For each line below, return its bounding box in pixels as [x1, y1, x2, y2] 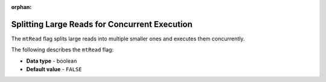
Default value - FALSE [26, 66, 82, 73]
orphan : [11, 4, 32, 10]
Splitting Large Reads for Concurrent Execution [11, 19, 193, 30]
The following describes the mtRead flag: [11, 46, 114, 54]
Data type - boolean [26, 57, 77, 65]
